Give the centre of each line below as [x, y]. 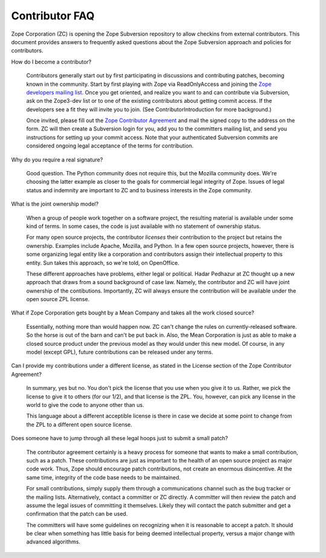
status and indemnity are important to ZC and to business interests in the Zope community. [139, 190]
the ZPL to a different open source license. [79, 424]
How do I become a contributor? [51, 62]
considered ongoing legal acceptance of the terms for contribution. [110, 146]
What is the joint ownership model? [55, 204]
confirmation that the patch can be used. [77, 514]
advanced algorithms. [53, 542]
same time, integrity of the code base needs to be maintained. [104, 477]
